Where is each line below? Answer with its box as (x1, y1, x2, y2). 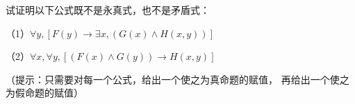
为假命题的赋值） (6, 85, 83, 100)
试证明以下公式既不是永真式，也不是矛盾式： (6, 3, 210, 17)
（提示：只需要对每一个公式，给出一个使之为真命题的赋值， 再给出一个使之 (6, 72, 349, 86)
